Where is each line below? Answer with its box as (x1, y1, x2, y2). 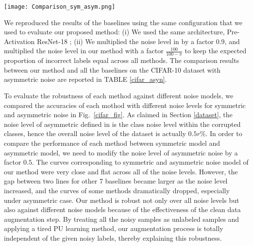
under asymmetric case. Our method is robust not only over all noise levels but (4, 195, 239, 205)
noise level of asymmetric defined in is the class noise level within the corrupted (4, 119, 241, 129)
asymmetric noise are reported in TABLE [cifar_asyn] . (4, 74, 167, 84)
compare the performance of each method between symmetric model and (4, 138, 220, 148)
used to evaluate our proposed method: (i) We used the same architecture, (4, 27, 225, 37)
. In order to (205, 128, 242, 138)
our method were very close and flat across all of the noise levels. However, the (4, 166, 238, 176)
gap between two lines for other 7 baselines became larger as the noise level (4, 176, 228, 186)
